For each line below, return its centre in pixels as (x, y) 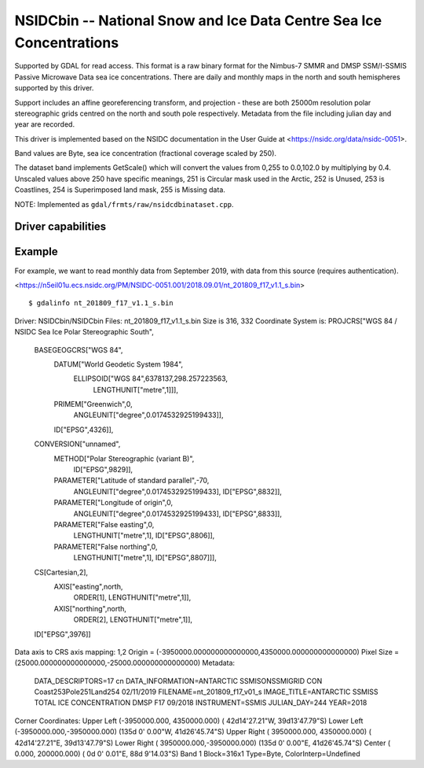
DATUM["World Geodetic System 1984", (119, 364)
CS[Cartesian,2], (61, 572)
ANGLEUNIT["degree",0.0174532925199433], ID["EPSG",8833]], (178, 513)
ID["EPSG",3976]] (62, 634)
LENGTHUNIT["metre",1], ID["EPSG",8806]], (144, 536)
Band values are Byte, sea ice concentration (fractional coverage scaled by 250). (146, 153)
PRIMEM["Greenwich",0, (93, 404)
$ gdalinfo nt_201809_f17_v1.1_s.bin (101, 303)
